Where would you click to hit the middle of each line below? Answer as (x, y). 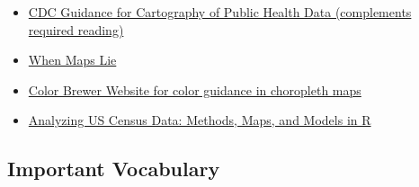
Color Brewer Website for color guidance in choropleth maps (195, 89)
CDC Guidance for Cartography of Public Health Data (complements (220, 12)
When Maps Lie (72, 60)
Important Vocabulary (114, 169)
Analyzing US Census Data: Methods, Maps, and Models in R (200, 120)
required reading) (76, 29)
